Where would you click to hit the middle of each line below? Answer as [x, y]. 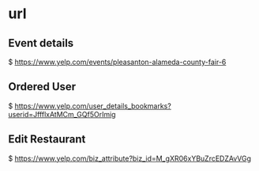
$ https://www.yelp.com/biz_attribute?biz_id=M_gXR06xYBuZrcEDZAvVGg [129, 158]
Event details [41, 43]
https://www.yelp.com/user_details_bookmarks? [93, 106]
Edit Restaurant [47, 139]
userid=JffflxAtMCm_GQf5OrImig [62, 114]
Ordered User [42, 87]
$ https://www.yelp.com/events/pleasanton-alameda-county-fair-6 [117, 62]
